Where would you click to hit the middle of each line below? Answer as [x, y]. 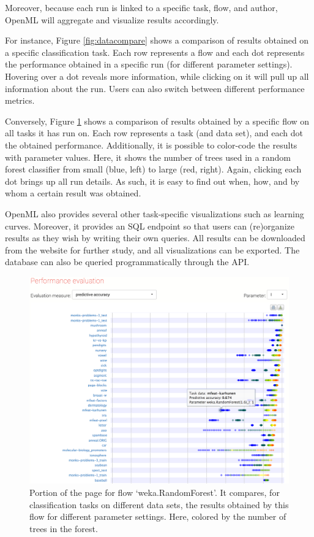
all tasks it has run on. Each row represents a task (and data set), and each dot [154, 133]
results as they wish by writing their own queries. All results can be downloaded [155, 238]
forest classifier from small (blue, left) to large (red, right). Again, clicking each [153, 169]
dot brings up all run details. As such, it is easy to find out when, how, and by [152, 181]
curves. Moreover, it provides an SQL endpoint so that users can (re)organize [150, 226]
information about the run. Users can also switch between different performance [155, 88]
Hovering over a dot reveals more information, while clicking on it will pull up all [157, 76]
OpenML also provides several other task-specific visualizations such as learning [155, 213]
